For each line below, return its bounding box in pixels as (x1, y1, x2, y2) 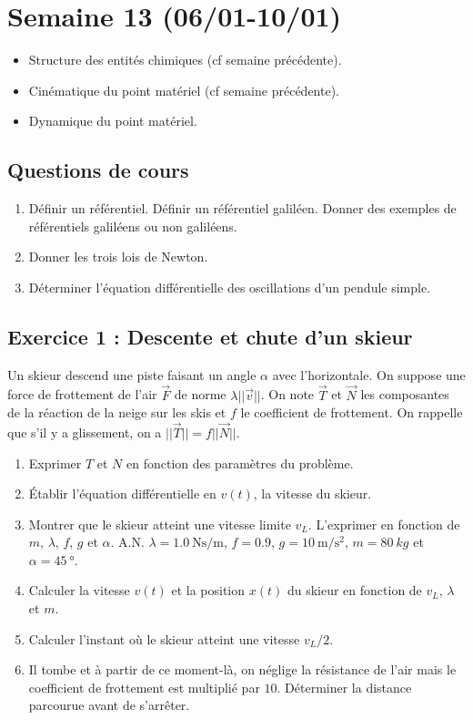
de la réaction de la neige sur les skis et (7, 403, 226, 422)
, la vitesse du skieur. (253, 484, 372, 503)
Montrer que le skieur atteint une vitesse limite (28, 514, 291, 533)
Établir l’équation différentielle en (28, 484, 216, 503)
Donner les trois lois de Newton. (28, 247, 208, 266)
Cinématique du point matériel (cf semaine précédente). (28, 80, 339, 99)
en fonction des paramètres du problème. (126, 453, 354, 472)
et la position (171, 581, 246, 600)
